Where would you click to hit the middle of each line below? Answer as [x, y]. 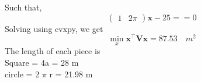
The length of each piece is [53, 51]
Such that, [23, 7]
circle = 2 [22, 74]
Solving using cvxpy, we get [54, 28]
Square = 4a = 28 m [42, 63]
